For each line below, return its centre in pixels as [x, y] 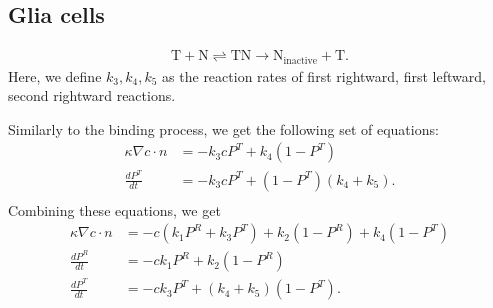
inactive [300, 60]
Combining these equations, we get [114, 209]
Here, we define [55, 75]
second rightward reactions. [92, 95]
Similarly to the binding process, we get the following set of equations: [223, 128]
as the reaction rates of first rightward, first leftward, [324, 75]
